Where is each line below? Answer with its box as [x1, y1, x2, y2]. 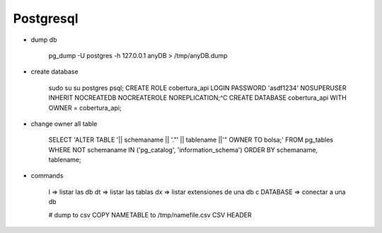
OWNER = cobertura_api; [48, 103, 122, 112]
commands [30, 171, 64, 180]
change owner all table [30, 119, 98, 127]
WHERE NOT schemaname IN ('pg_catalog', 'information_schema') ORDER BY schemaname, [48, 145, 318, 154]
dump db [30, 35, 57, 44]
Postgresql [13, 11, 79, 26]
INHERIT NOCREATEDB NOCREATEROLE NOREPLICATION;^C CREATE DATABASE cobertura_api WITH [48, 93, 347, 102]
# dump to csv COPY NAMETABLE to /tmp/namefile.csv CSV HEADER [48, 210, 252, 219]
